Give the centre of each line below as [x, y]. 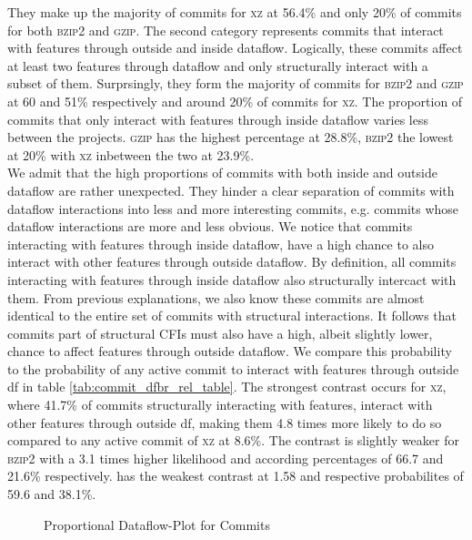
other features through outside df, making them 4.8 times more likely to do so [225, 422]
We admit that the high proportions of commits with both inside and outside [222, 173]
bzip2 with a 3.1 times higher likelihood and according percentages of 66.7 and [226, 458]
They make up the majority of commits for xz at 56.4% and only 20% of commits [235, 12]
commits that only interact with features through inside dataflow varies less [218, 119]
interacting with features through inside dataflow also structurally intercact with [232, 279]
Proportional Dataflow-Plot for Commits [157, 524]
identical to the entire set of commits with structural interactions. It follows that [232, 316]
